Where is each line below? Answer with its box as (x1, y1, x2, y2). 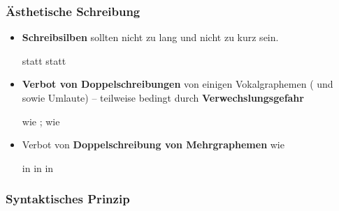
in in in (22, 160, 54, 175)
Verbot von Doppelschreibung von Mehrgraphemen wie (22, 137, 284, 152)
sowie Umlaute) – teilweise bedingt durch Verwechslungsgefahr (22, 91, 304, 104)
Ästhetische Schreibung (6, 2, 140, 19)
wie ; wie (22, 114, 60, 128)
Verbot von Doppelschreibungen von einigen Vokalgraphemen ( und (22, 77, 333, 91)
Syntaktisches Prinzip (6, 190, 130, 208)
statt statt (22, 53, 66, 68)
